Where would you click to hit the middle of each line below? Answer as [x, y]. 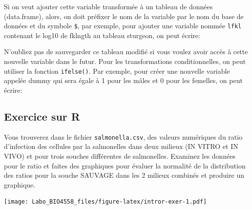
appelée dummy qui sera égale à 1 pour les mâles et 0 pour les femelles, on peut [123, 80]
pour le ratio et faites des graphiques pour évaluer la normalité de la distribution [125, 165]
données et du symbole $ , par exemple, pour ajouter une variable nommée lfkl [123, 26]
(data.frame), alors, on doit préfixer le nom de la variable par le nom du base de [124, 16]
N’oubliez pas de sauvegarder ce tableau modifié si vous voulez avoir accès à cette [126, 52]
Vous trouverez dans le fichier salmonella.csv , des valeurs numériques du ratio [123, 136]
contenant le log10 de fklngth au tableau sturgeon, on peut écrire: [102, 35]
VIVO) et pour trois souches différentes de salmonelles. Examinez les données [120, 156]
